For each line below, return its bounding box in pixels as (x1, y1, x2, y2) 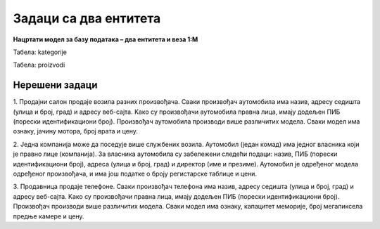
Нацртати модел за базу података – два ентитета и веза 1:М (13, 35, 198, 44)
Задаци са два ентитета (13, 11, 161, 26)
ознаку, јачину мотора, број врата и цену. (13, 127, 139, 136)
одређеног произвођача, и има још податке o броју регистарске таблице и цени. (13, 169, 257, 178)
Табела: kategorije (13, 48, 67, 56)
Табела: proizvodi (13, 60, 65, 70)
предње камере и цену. (13, 211, 84, 221)
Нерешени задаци (13, 79, 98, 91)
